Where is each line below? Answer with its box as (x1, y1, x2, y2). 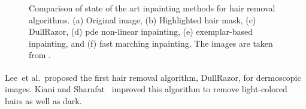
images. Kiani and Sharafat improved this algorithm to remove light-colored (5, 83, 287, 95)
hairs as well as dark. (5, 94, 82, 107)
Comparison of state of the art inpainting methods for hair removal (29, 2, 275, 14)
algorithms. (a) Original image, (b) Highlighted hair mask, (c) (29, 13, 256, 26)
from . (29, 49, 51, 61)
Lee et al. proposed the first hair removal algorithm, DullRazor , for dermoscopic (5, 71, 301, 83)
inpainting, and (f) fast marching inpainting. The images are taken (29, 37, 273, 49)
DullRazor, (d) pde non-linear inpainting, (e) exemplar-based (29, 25, 253, 38)
